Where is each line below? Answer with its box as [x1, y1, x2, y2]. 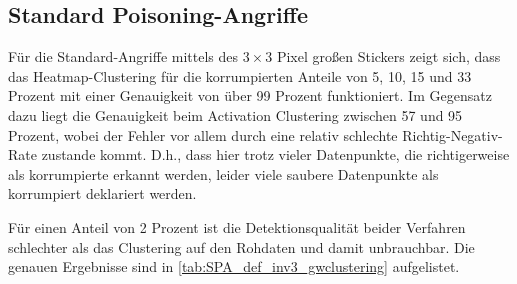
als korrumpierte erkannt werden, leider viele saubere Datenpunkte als [8, 163, 439, 184]
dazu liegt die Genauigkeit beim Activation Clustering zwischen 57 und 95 [8, 104, 463, 125]
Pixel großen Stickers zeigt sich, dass [276, 46, 501, 67]
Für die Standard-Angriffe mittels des [8, 46, 239, 67]
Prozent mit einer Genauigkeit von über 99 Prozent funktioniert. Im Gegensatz [8, 85, 492, 106]
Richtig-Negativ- [402, 124, 503, 145]
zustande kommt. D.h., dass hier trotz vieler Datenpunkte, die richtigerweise [41, 144, 510, 165]
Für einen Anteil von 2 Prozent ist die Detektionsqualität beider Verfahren [8, 216, 466, 237]
